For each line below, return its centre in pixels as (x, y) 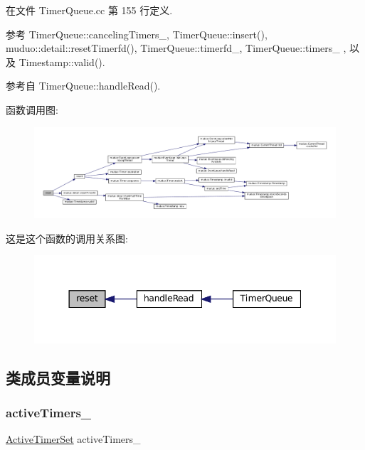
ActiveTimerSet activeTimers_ (73, 439)
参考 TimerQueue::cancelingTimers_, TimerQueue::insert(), (137, 34)
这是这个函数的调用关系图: (67, 238)
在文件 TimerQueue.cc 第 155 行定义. (89, 10)
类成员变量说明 (58, 377)
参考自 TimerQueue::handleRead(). (83, 86)
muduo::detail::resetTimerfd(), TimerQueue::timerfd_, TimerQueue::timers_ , (176, 48)
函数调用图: (32, 109)
